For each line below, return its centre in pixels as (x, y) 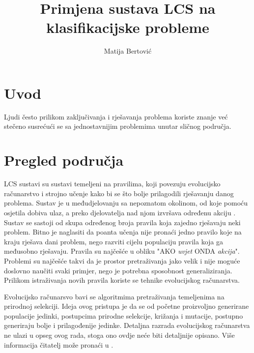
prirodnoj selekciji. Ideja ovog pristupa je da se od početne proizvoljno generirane (127, 306)
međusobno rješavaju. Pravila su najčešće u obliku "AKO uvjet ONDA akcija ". (122, 251)
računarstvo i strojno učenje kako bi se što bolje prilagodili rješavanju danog (119, 193)
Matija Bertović (128, 51)
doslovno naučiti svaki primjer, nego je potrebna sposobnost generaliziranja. (118, 270)
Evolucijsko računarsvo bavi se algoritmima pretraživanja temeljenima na (114, 296)
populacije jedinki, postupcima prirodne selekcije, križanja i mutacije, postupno (124, 315)
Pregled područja (64, 160)
